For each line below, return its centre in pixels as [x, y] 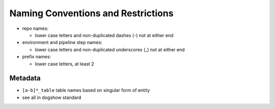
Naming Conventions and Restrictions [91, 13]
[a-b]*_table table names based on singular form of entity [86, 90]
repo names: [35, 28]
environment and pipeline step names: [62, 43]
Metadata [25, 78]
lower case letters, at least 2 [64, 64]
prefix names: [36, 57]
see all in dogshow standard [52, 97]
